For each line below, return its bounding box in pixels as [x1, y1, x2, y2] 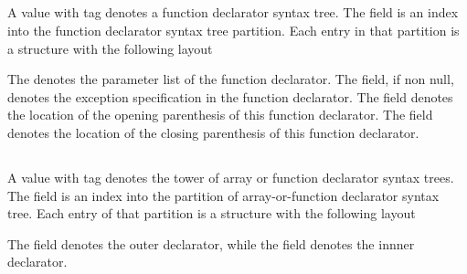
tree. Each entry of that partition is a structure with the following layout [7, 204, 416, 223]
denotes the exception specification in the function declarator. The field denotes [7, 87, 453, 106]
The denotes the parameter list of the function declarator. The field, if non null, [7, 69, 454, 89]
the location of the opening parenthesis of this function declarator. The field [7, 105, 433, 124]
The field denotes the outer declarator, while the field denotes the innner [7, 234, 415, 253]
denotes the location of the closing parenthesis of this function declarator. [7, 122, 419, 142]
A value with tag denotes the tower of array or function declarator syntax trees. [7, 167, 454, 186]
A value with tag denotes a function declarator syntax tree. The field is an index [7, 3, 459, 22]
